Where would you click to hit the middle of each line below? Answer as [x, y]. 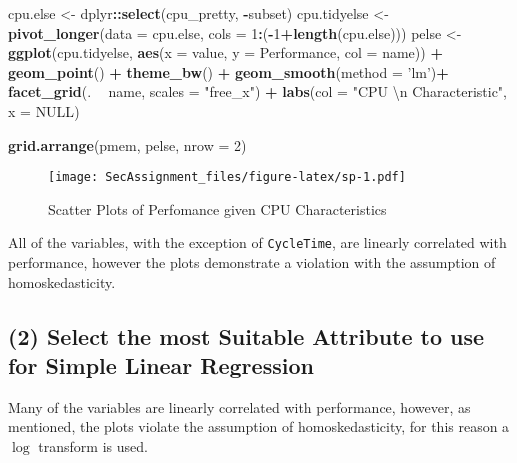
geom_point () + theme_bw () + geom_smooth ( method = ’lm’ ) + [228, 71]
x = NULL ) [44, 110]
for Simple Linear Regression [161, 365]
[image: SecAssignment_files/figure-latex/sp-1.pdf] [227, 177]
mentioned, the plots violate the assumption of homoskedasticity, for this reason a [259, 426]
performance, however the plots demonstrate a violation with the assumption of [252, 262]
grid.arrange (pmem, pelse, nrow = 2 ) [127, 144]
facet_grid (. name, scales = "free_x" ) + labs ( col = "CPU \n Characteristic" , [257, 91]
